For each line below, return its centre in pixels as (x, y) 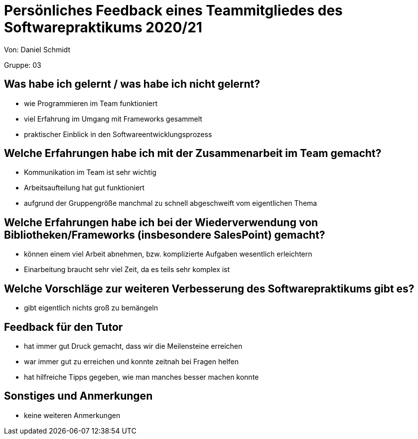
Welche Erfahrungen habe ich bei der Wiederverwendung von (161, 222)
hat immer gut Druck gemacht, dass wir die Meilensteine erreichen (133, 346)
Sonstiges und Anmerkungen (78, 396)
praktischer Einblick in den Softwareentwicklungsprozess (118, 134)
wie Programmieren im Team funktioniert (91, 103)
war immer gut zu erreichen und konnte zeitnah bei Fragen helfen (131, 361)
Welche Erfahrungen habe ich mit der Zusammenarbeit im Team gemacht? (193, 153)
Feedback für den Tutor (64, 327)
